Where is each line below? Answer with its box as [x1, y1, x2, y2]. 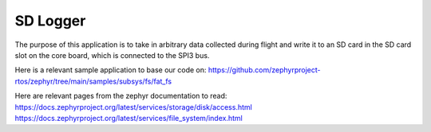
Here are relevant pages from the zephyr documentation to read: [14, 91, 227, 101]
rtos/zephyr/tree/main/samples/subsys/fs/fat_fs [14, 76, 172, 86]
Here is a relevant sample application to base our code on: [14, 65, 207, 75]
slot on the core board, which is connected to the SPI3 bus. [14, 50, 210, 60]
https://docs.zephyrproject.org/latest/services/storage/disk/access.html [14, 102, 253, 111]
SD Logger [14, 12, 86, 29]
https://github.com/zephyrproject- [208, 65, 321, 75]
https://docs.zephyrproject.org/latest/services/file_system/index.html [14, 113, 243, 122]
